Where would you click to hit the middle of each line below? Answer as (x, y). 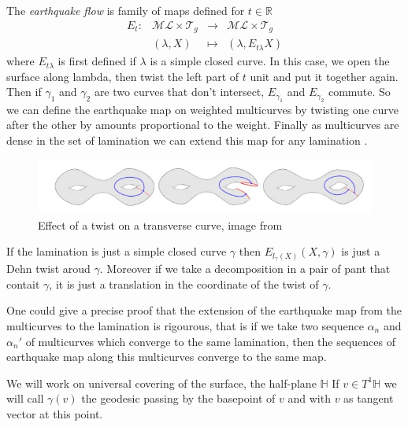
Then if (24, 92)
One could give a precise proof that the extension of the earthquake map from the (204, 310)
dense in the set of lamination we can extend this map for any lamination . (187, 140)
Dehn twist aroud (48, 269)
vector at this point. (55, 413)
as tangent (369, 398)
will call (25, 398)
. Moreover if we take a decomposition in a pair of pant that (245, 269)
